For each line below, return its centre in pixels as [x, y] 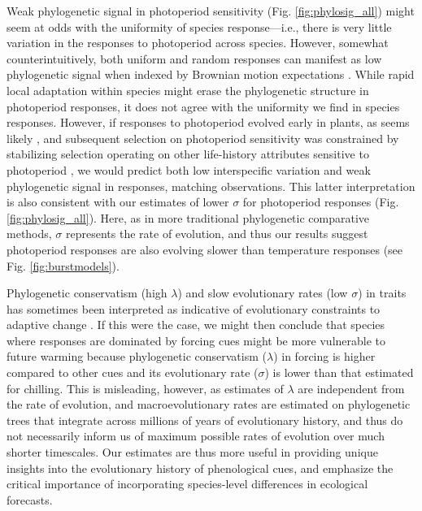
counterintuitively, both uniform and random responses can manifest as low [194, 58]
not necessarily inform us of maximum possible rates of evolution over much [196, 436]
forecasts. [30, 499]
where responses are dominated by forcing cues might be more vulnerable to [196, 340]
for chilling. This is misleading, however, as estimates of [145, 388]
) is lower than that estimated [339, 372]
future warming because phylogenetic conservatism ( [137, 356]
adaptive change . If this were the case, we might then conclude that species [196, 325]
